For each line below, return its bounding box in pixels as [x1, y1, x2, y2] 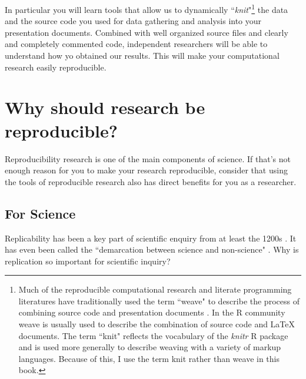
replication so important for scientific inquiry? [5, 254, 171, 267]
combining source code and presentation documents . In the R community [18, 306, 285, 318]
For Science [5, 204, 76, 222]
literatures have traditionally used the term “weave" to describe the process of [18, 294, 300, 307]
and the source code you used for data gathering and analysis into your [5, 15, 262, 27]
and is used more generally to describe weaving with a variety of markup [18, 341, 281, 353]
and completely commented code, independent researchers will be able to [5, 38, 268, 50]
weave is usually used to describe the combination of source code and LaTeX [18, 318, 295, 330]
